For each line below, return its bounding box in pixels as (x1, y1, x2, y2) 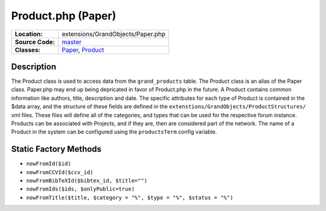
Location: (14, 30, 43, 38)
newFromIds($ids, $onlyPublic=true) (26, 186, 135, 193)
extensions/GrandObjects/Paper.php (61, 30, 166, 38)
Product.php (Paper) (11, 9, 117, 22)
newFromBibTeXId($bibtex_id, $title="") (26, 177, 148, 184)
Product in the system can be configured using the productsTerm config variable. (11, 128, 217, 135)
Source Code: (14, 37, 56, 46)
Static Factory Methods (11, 144, 102, 154)
